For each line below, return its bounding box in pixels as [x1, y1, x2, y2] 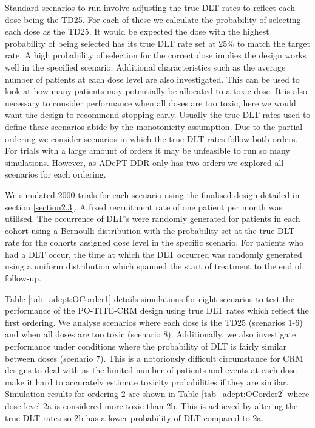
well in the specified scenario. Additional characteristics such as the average [5, 60, 286, 73]
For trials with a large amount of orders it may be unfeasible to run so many [5, 144, 290, 157]
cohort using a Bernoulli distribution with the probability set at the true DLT [5, 224, 295, 236]
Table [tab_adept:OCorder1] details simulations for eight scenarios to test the [5, 292, 295, 305]
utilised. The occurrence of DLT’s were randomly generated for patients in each [5, 212, 300, 225]
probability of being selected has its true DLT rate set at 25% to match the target [5, 36, 310, 49]
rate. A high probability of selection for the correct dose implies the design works [5, 49, 307, 61]
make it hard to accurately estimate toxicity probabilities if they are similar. [5, 375, 289, 388]
